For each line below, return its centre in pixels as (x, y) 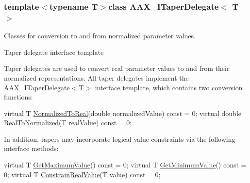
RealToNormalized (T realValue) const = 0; (68, 123)
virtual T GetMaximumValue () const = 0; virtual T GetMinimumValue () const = (125, 165)
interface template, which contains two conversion (169, 87)
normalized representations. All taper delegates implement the (96, 77)
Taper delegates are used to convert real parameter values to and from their (117, 68)
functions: (18, 97)
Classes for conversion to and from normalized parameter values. (100, 36)
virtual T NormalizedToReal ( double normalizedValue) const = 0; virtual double (123, 113)
